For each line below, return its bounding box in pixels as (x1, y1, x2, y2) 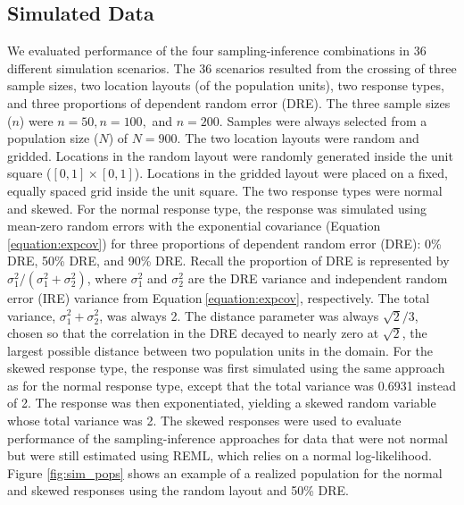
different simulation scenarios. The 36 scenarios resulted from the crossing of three (7, 58, 457, 77)
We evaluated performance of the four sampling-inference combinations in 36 (7, 41, 427, 60)
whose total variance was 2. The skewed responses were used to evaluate (7, 411, 402, 430)
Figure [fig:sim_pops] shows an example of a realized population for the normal (7, 463, 443, 482)
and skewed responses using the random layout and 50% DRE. (7, 481, 349, 500)
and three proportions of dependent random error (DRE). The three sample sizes (7, 93, 451, 112)
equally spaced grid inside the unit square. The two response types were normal (7, 181, 443, 199)
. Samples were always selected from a (219, 111, 427, 130)
